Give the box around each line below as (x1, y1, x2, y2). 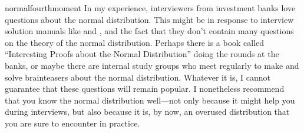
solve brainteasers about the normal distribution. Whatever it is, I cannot (5, 71, 270, 83)
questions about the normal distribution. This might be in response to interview (5, 13, 294, 25)
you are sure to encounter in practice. (5, 117, 140, 129)
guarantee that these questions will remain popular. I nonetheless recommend (5, 82, 285, 95)
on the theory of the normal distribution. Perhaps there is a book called (5, 36, 265, 48)
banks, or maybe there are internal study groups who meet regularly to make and (5, 59, 299, 71)
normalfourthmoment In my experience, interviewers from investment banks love (5, 2, 296, 14)
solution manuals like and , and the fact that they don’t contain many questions (5, 25, 294, 37)
